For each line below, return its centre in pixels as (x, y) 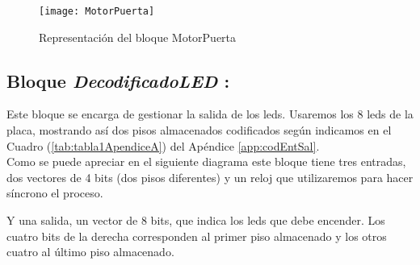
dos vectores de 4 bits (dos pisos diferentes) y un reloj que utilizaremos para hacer (210, 177)
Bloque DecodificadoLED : (118, 80)
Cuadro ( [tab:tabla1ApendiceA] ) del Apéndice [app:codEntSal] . (163, 145)
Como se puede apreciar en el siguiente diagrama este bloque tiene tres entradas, (206, 161)
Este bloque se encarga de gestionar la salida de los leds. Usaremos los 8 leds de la (210, 114)
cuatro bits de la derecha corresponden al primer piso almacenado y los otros (197, 236)
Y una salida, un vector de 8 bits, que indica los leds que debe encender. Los (196, 220)
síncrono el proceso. (55, 193)
